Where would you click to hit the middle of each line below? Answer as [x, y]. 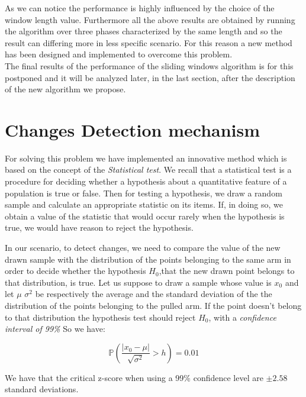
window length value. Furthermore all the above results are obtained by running [150, 19]
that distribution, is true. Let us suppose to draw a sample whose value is [138, 282]
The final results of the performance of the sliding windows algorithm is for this [149, 65]
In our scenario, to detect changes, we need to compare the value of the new [143, 248]
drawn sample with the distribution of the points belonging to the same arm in [148, 259]
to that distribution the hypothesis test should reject [100, 317]
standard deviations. [42, 389]
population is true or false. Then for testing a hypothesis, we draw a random [144, 193]
